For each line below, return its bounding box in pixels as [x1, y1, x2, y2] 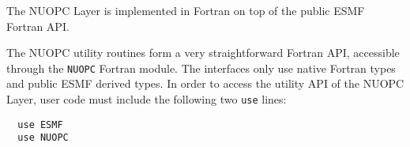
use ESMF [17, 119, 63, 130]
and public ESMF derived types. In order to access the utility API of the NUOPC [6, 75, 404, 92]
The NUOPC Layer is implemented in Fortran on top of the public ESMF [6, 2, 365, 18]
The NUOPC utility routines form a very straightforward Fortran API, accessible [6, 44, 400, 61]
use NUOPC [17, 132, 69, 144]
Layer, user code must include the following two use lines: [6, 91, 287, 107]
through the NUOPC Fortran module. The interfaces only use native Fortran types [6, 59, 396, 76]
